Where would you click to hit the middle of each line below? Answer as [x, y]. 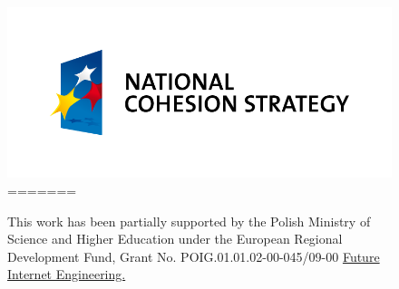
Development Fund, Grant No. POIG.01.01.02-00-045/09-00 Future [194, 256]
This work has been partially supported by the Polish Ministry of [189, 221]
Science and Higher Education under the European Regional [175, 239]
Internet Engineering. [67, 274]
